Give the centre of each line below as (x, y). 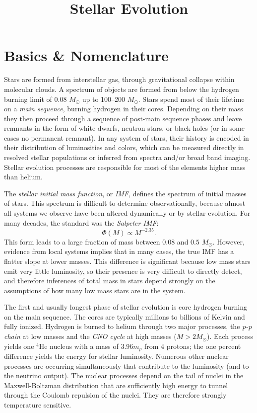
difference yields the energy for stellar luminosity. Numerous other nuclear (116, 356)
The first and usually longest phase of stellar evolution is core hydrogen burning (126, 307)
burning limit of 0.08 (35, 99)
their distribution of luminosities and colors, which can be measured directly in (124, 147)
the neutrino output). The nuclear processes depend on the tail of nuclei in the (124, 375)
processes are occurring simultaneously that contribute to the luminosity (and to (127, 366)
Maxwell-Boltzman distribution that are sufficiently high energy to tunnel (116, 385)
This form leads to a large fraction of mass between (82, 241)
